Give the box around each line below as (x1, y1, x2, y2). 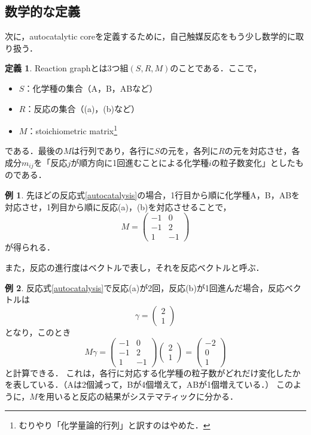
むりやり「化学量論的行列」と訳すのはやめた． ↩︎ (19, 419, 211, 431)
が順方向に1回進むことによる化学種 (71, 156, 209, 169)
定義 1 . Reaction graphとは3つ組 (5, 62, 129, 74)
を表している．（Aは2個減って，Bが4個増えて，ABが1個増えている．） (5, 378, 274, 391)
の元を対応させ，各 (224, 144, 300, 157)
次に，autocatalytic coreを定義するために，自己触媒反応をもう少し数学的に (5, 30, 295, 43)
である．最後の (5, 144, 63, 157)
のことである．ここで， (170, 62, 262, 74)
